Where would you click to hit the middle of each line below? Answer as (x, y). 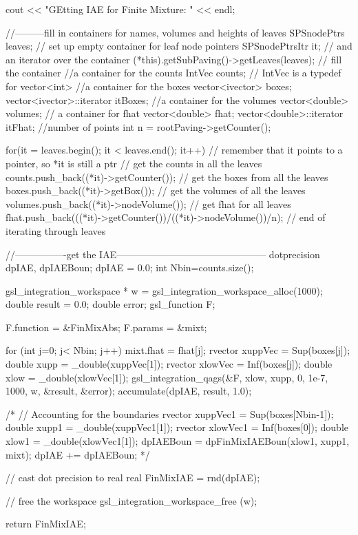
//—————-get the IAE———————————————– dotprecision (163, 254)
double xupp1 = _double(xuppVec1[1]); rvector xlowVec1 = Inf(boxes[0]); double (177, 427)
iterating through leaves (56, 230)
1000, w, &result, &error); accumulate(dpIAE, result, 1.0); (129, 391)
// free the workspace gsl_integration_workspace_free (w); (131, 500)
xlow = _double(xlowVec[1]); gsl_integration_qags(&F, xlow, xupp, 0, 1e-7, (167, 377)
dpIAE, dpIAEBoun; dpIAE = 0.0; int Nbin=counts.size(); (130, 267)
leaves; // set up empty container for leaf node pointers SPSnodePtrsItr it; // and (179, 46)
